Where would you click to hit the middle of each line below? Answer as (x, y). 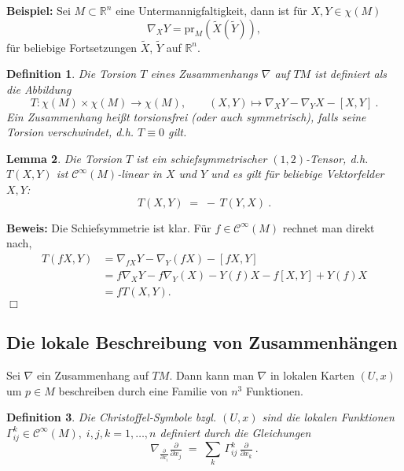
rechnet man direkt (329, 227)
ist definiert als (351, 74)
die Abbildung (39, 89)
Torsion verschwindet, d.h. (70, 132)
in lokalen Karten (312, 375)
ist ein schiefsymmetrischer (202, 158)
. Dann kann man (211, 375)
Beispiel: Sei (39, 10)
